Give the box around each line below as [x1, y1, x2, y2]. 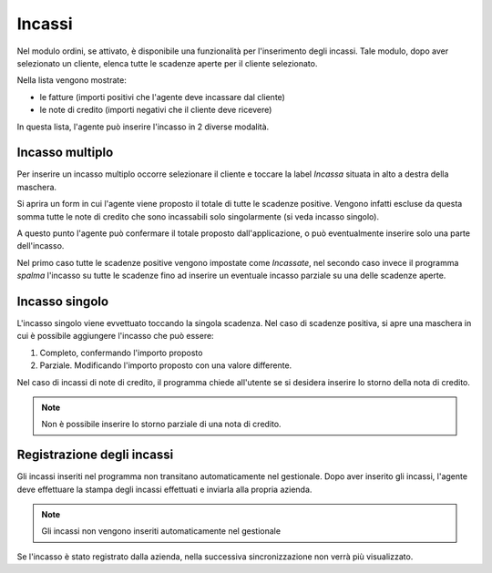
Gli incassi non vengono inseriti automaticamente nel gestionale [41, 526, 282, 537]
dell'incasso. [16, 240, 65, 251]
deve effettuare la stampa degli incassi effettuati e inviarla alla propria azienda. [16, 484, 313, 495]
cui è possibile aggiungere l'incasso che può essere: [16, 331, 214, 342]
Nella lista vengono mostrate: [16, 75, 127, 86]
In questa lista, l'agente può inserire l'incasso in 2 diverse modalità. [16, 121, 270, 132]
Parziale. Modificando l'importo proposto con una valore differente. [39, 360, 292, 371]
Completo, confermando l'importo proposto [39, 347, 203, 358]
